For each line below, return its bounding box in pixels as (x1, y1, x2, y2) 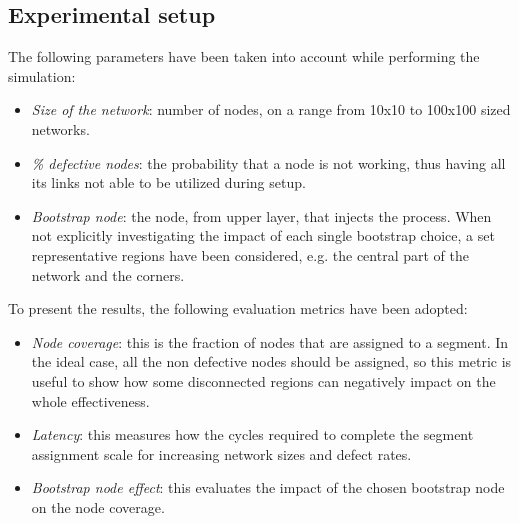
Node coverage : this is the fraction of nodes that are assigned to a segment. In (31, 331, 509, 352)
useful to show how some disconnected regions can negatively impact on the (31, 370, 496, 391)
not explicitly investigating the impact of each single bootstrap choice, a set (31, 225, 495, 246)
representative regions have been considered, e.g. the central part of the (31, 244, 469, 265)
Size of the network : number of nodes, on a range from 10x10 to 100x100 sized (31, 99, 511, 120)
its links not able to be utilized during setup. (31, 172, 306, 193)
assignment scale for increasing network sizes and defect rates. (31, 443, 412, 464)
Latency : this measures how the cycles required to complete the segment (31, 424, 474, 445)
